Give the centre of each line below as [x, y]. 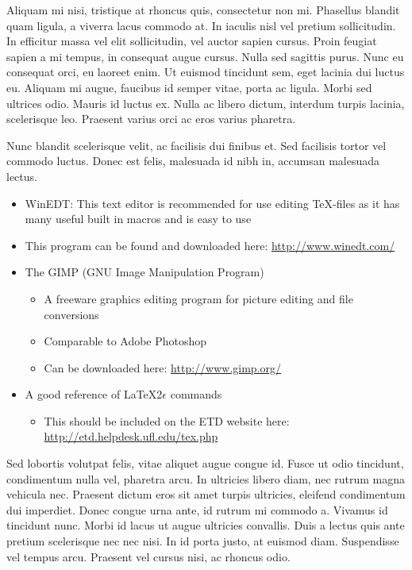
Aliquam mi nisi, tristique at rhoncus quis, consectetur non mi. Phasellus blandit [203, 10]
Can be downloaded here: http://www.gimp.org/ [162, 367]
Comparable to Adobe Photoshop [125, 341]
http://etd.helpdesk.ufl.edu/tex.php [131, 436]
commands [196, 394]
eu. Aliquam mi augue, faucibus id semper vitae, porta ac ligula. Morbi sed [189, 87]
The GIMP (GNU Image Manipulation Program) [144, 272]
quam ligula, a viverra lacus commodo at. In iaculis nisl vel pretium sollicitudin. [201, 25]
